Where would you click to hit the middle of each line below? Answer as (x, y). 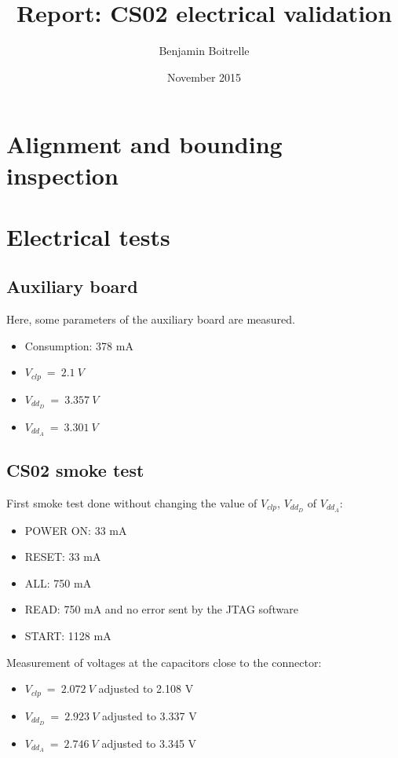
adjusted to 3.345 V (149, 743)
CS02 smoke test (75, 470)
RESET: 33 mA (63, 557)
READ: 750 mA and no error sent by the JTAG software (161, 609)
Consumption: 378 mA (79, 345)
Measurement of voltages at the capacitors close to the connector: (164, 662)
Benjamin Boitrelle (204, 51)
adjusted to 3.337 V (149, 715)
